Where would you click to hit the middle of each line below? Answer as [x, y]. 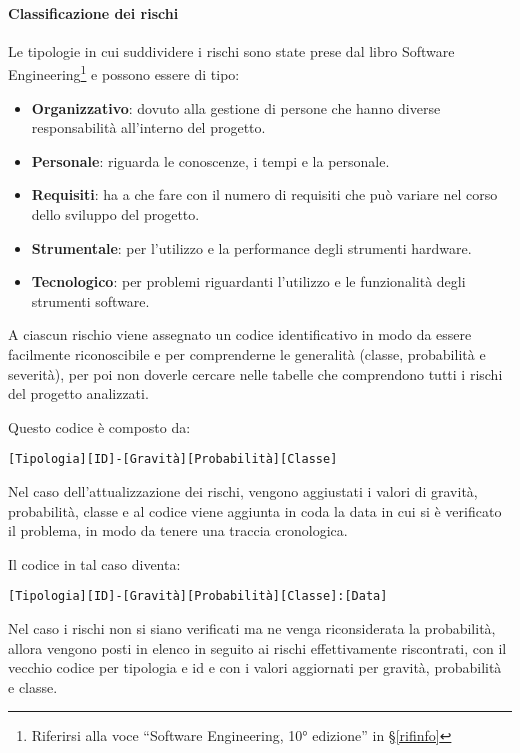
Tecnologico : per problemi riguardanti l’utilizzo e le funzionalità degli [248, 281]
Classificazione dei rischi [93, 12]
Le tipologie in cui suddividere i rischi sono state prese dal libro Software [231, 50]
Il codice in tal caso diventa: [94, 563]
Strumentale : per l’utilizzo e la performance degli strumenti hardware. [251, 247]
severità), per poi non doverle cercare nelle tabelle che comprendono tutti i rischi [255, 373]
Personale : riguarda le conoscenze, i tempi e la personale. [210, 160]
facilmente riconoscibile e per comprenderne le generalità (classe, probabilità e [247, 353]
